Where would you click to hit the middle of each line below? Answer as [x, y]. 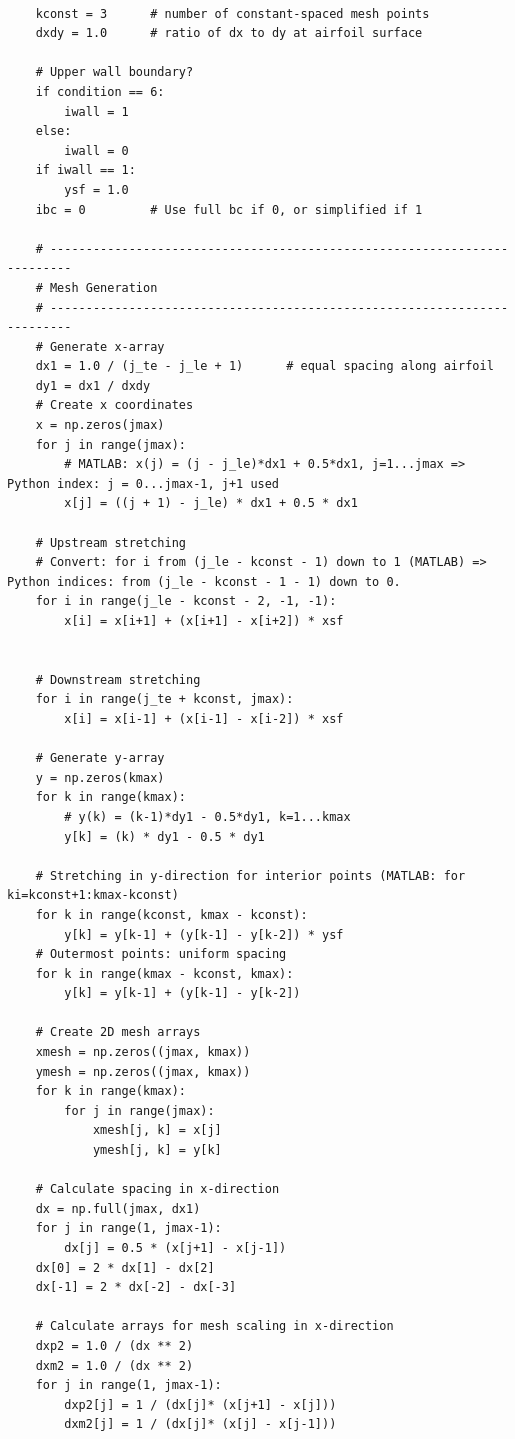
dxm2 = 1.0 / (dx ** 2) [114, 1365]
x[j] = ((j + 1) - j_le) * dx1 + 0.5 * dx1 [211, 503]
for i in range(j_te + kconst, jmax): [164, 699]
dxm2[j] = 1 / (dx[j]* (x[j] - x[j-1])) [200, 1424]
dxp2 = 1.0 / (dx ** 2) [114, 1345]
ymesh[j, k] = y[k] [157, 1150]
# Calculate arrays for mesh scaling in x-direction [214, 1326]
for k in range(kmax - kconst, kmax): [164, 973]
